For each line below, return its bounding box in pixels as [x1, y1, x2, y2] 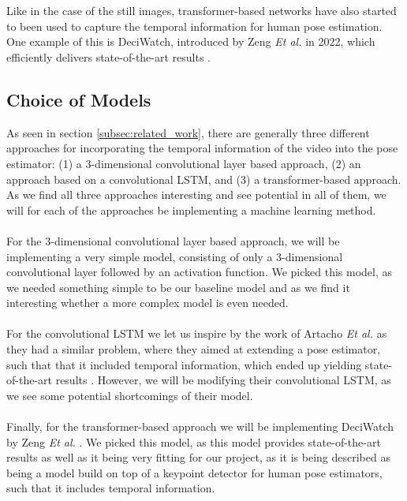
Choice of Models [6, 87, 151, 111]
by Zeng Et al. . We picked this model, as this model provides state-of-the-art [6, 433, 381, 450]
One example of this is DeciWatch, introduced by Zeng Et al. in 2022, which [6, 33, 375, 50]
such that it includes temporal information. [6, 480, 215, 496]
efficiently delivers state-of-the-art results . [6, 48, 211, 65]
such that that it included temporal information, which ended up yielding [6, 356, 362, 372]
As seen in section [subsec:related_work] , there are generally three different [6, 124, 370, 140]
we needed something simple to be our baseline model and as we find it [6, 279, 350, 295]
